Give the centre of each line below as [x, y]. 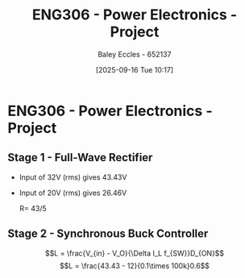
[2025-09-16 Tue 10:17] [135, 69]
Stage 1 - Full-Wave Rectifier [80, 158]
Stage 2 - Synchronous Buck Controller [108, 234]
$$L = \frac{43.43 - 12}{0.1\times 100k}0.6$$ [135, 266]
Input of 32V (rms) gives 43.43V [73, 177]
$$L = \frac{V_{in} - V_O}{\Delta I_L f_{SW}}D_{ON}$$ [135, 253]
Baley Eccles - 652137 [135, 54]
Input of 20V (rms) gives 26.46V [73, 193]
